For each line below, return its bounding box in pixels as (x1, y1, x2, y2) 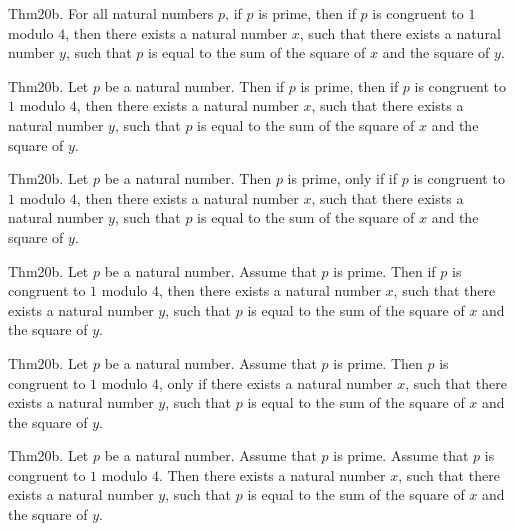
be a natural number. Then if (104, 75, 285, 96)
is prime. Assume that (333, 445, 469, 466)
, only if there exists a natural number (158, 372, 393, 393)
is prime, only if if (287, 168, 398, 189)
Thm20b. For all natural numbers (8, 3, 214, 23)
